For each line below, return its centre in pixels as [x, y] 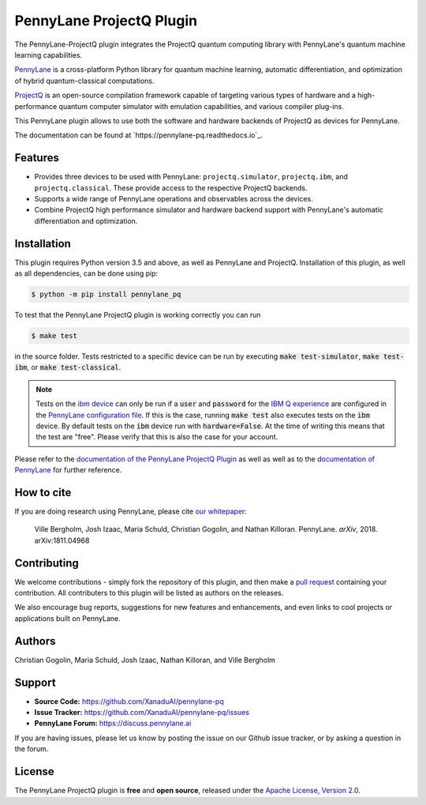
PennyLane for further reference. [68, 470]
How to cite [43, 493]
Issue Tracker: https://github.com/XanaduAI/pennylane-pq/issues [142, 713]
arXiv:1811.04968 [62, 540]
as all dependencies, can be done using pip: [86, 273]
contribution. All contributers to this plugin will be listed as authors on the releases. [149, 593]
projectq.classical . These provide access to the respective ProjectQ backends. [171, 188]
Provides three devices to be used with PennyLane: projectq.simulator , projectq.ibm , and [191, 177]
